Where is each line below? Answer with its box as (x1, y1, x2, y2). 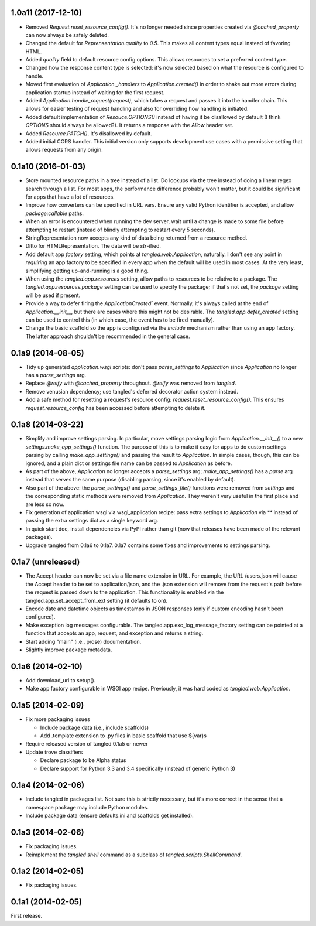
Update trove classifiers (25, 749, 83, 756)
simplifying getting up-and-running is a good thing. (25, 267, 149, 274)
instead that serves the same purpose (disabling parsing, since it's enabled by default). (25, 476, 236, 483)
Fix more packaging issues (25, 716, 90, 723)
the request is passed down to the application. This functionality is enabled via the (25, 589, 224, 596)
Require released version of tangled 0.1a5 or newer (25, 740, 149, 747)
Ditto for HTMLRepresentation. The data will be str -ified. (25, 242, 161, 250)
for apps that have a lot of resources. (25, 193, 115, 200)
